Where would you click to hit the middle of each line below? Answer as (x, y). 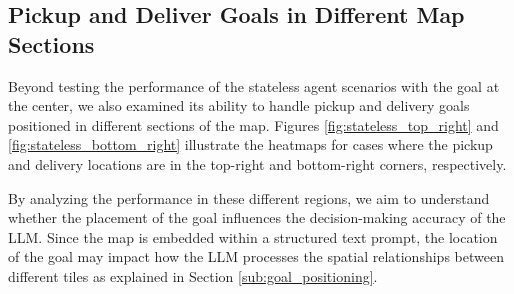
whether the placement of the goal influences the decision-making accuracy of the (257, 217)
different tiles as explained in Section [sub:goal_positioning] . (193, 275)
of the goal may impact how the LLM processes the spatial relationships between (256, 256)
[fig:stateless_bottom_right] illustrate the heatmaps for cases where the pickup (250, 144)
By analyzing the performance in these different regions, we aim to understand (249, 197)
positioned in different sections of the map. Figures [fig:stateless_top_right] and (253, 124)
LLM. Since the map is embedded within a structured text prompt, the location (253, 236)
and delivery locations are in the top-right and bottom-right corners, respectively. (257, 163)
